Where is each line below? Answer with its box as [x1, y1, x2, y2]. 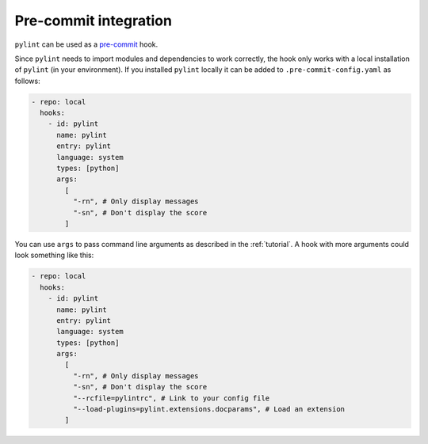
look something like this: [14, 250, 94, 260]
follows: [14, 76, 40, 85]
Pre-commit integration [14, 12, 172, 29]
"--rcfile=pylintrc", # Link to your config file [72, 393, 270, 403]
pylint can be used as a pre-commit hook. [14, 40, 159, 49]
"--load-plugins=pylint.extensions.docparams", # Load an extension [72, 404, 345, 414]
